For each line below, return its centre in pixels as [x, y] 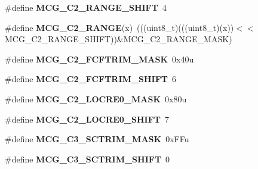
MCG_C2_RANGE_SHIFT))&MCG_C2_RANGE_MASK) [119, 39]
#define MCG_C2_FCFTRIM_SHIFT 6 [90, 79]
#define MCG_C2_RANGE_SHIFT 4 [86, 7]
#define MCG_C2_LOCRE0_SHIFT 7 [87, 119]
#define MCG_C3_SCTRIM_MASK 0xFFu [97, 139]
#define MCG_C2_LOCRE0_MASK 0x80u [96, 98]
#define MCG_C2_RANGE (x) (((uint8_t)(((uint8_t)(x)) [119, 27]
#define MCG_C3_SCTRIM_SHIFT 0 [87, 159]
